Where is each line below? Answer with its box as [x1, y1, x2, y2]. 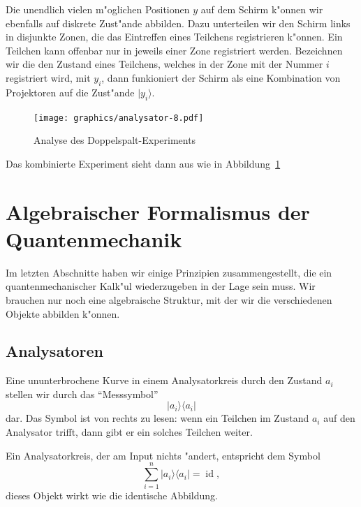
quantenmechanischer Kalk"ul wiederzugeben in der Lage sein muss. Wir [6, 279, 316, 293]
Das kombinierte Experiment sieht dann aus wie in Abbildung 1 [6, 156, 281, 170]
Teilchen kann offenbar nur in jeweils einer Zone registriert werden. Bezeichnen [6, 43, 343, 57]
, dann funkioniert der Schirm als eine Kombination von [101, 70, 341, 84]
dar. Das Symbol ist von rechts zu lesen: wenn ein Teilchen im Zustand [6, 411, 309, 425]
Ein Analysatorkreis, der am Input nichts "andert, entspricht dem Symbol [6, 448, 321, 462]
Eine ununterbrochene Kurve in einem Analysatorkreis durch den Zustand [6, 373, 323, 388]
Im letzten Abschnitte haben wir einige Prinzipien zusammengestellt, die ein [6, 265, 332, 279]
